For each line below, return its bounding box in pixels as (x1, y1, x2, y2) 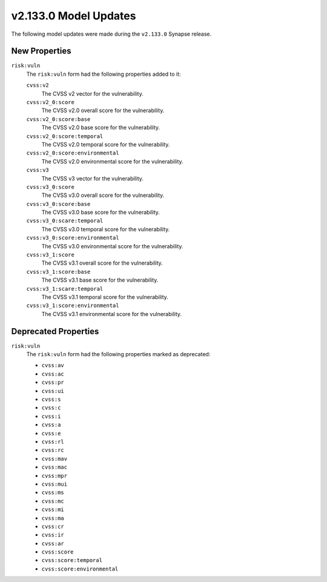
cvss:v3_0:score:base (26, 200, 91, 207)
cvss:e (41, 430, 61, 437)
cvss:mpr (41, 472, 68, 479)
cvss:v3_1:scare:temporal (26, 285, 104, 292)
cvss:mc (41, 497, 65, 504)
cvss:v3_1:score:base (26, 268, 91, 275)
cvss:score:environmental (41, 565, 119, 572)
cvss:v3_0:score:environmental (26, 234, 119, 242)
